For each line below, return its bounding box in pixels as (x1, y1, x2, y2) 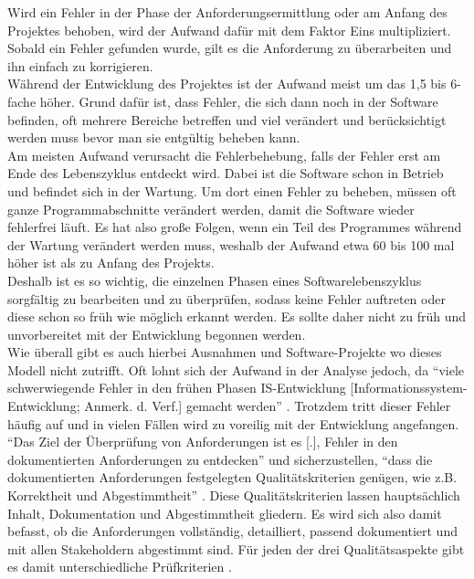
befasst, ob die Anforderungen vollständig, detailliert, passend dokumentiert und (7, 521, 458, 541)
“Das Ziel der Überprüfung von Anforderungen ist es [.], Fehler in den (7, 432, 398, 451)
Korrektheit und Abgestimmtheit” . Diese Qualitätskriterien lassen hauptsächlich (7, 486, 460, 505)
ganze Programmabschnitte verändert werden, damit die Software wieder (7, 199, 415, 218)
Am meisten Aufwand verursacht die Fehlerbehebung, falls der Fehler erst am (7, 145, 441, 164)
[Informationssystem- (350, 378, 468, 397)
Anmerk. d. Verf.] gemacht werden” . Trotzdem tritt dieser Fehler (84, 396, 451, 416)
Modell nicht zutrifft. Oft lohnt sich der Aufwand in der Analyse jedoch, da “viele (7, 360, 465, 379)
